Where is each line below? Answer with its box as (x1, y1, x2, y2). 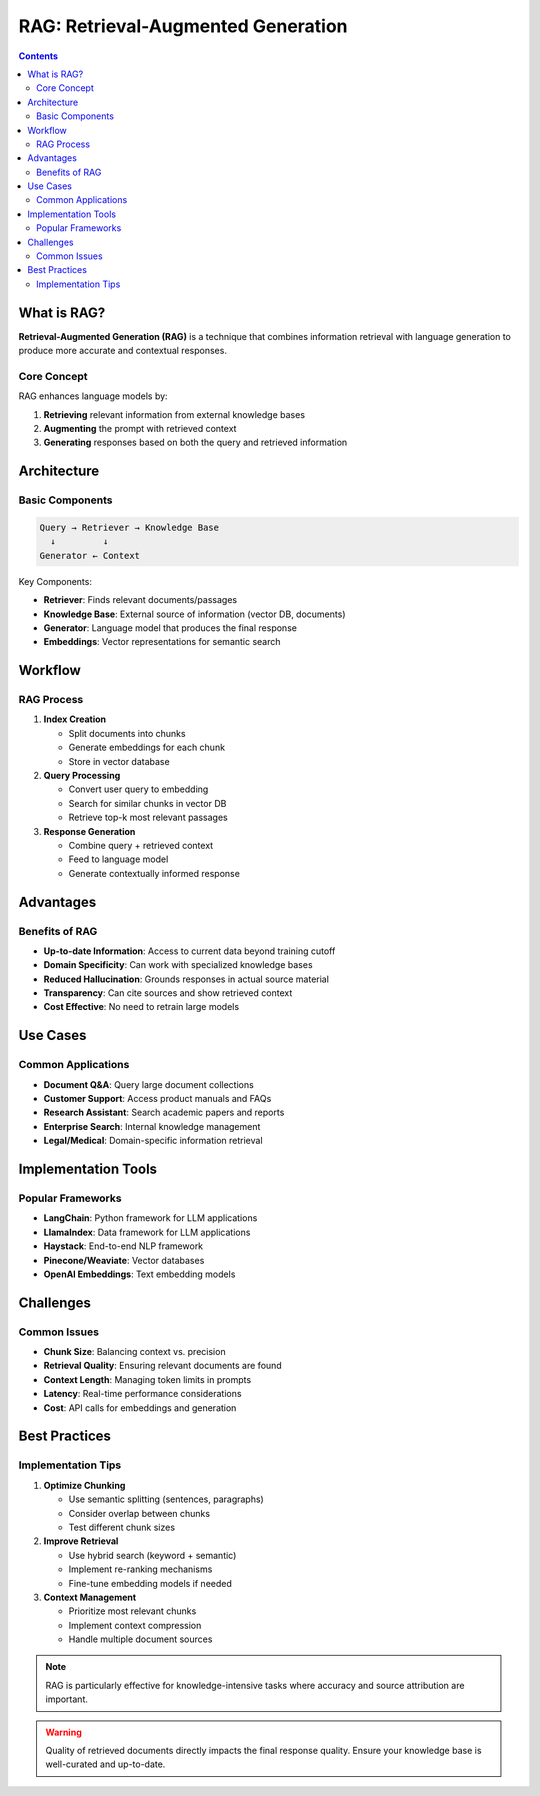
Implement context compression (68, 1619, 202, 1631)
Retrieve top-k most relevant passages (68, 811, 229, 824)
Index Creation (43, 713, 107, 725)
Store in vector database (68, 755, 170, 767)
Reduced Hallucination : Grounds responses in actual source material (43, 973, 330, 985)
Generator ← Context (39, 550, 140, 561)
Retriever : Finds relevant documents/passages (43, 594, 238, 606)
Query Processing (43, 770, 121, 782)
